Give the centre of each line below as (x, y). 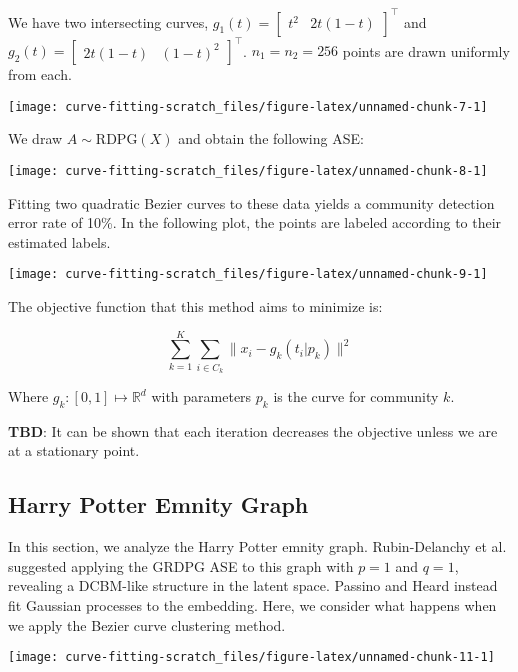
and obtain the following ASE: (271, 138)
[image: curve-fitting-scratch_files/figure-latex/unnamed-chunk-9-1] (248, 274)
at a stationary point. (74, 450)
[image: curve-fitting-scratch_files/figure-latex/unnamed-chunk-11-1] (251, 657)
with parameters (201, 396)
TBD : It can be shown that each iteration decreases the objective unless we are (253, 430)
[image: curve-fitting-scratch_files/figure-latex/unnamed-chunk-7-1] (248, 106)
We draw (35, 138)
